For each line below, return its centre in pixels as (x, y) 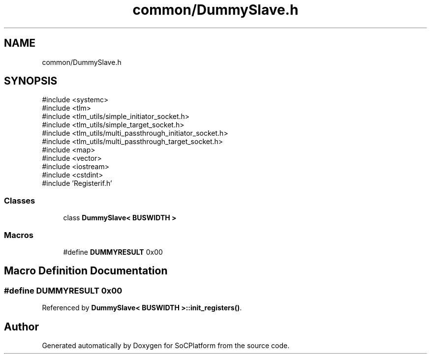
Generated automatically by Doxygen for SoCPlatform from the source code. (166, 345)
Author (21, 327)
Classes (20, 200)
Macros (19, 235)
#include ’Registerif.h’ (77, 183)
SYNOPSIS (31, 81)
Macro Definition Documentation (86, 271)
